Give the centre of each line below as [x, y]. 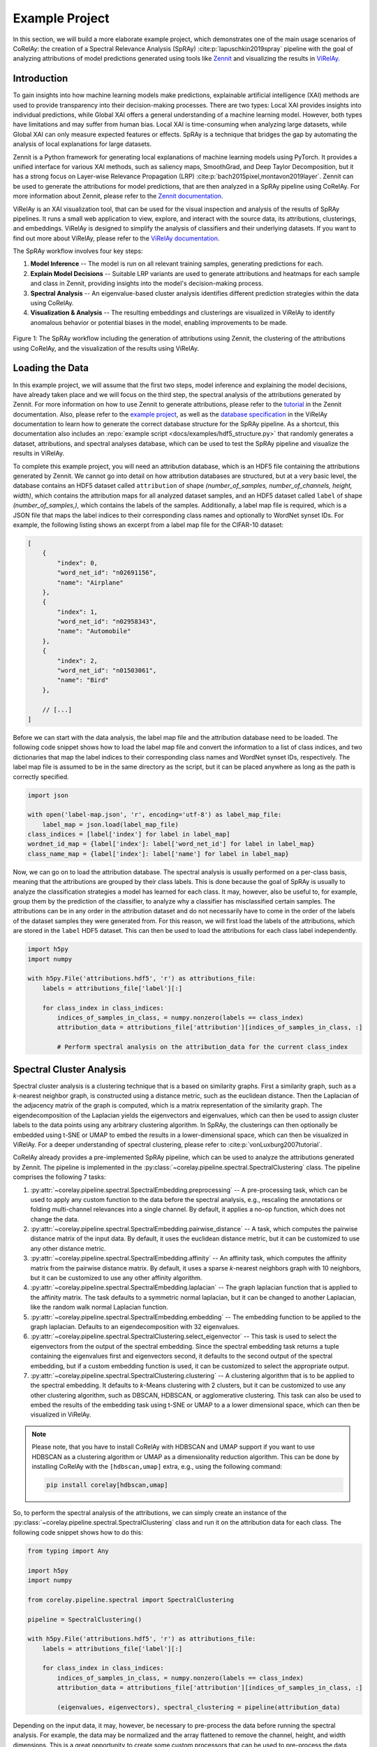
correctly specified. [41, 776]
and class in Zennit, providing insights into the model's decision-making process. [147, 284]
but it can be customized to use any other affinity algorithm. [116, 1278]
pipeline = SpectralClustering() [85, 1619]
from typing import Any [68, 1551]
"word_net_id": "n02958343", [107, 622]
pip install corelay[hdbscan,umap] [107, 1485]
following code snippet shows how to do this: [78, 1532]
